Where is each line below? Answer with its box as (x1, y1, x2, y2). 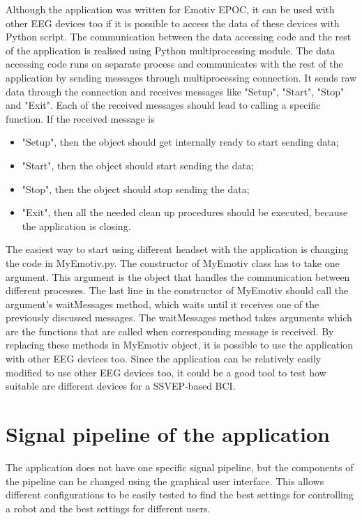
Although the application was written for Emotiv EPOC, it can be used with (6, 2, 335, 16)
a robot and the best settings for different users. (6, 500, 211, 515)
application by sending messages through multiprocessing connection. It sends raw (6, 70, 357, 84)
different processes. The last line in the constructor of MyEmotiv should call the (6, 283, 349, 298)
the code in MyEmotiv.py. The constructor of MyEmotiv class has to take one (6, 255, 340, 270)
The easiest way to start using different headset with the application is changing (6, 242, 349, 257)
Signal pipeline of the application (6, 420, 330, 448)
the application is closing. (22, 218, 131, 233)
